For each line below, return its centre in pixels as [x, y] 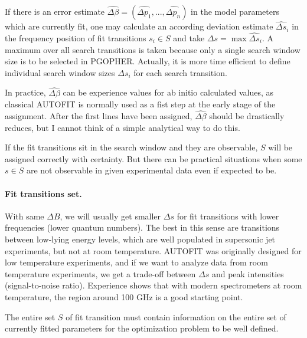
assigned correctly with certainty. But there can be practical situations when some [153, 158]
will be [280, 147]
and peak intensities [248, 273]
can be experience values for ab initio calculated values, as [168, 92]
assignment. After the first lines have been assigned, [99, 116]
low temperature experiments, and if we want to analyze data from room [136, 262]
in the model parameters [235, 11]
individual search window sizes [60, 72]
